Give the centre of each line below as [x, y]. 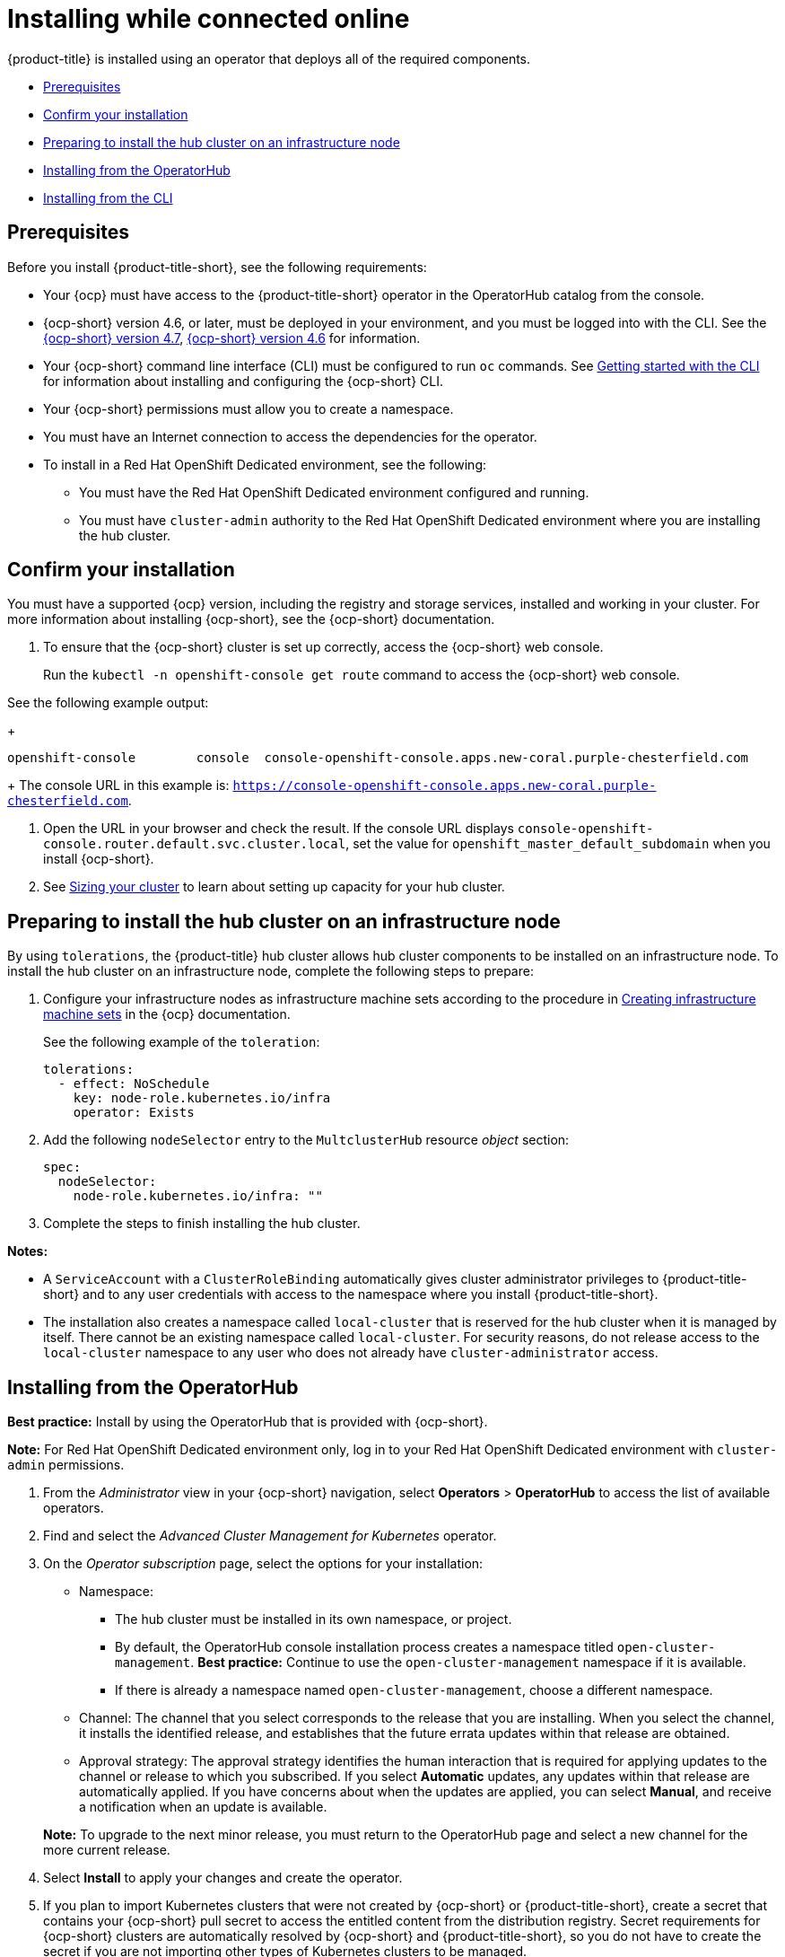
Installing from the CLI [108, 197]
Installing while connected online [209, 19]
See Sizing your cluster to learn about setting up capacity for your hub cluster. [274, 887]
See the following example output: [108, 703]
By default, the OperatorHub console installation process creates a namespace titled [364, 1647]
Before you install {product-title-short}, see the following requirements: [217, 267]
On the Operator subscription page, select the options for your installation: [263, 1564]
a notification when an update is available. [203, 1807]
